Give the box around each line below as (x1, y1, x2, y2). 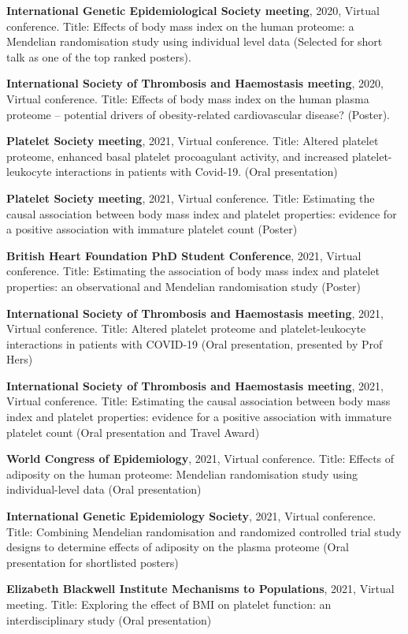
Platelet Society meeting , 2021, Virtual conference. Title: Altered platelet (6, 132, 379, 149)
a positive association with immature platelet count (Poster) (6, 221, 298, 237)
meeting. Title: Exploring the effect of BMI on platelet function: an (6, 596, 332, 612)
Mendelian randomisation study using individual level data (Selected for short (6, 33, 383, 50)
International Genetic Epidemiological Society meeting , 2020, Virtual (6, 2, 380, 18)
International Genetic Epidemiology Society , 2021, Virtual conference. (6, 508, 376, 524)
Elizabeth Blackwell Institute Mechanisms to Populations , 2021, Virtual (6, 580, 395, 597)
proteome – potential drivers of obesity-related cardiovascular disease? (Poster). (6, 106, 391, 122)
